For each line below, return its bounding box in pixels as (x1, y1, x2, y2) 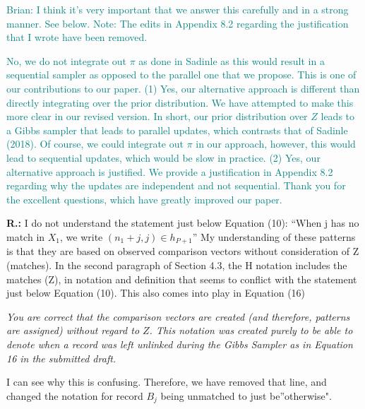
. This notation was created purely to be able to (149, 323, 353, 338)
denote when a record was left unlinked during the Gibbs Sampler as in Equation (6, 336, 353, 351)
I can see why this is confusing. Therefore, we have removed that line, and (6, 374, 327, 389)
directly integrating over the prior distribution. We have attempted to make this (6, 95, 354, 109)
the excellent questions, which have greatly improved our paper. (6, 191, 282, 206)
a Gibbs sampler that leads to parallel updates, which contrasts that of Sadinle (6, 122, 348, 137)
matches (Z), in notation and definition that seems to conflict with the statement (6, 271, 357, 286)
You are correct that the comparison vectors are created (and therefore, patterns (6, 309, 350, 324)
